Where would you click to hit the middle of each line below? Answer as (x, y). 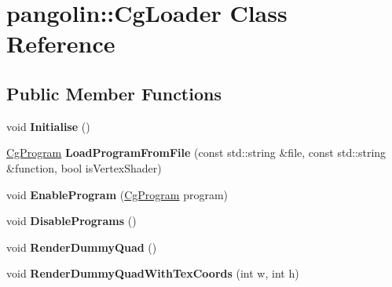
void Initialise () (48, 126)
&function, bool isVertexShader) (84, 167)
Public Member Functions (114, 93)
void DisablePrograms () (71, 221)
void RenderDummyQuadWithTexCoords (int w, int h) (153, 273)
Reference (61, 44)
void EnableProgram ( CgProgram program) (117, 194)
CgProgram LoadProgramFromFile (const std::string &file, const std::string (196, 153)
